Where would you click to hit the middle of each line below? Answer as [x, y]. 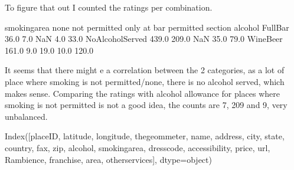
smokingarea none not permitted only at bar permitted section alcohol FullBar [147, 27]
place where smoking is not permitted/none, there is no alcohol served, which [145, 81]
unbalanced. [26, 116]
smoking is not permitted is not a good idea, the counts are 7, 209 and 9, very [146, 105]
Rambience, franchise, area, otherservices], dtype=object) [108, 159]
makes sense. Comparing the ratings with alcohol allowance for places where [142, 93]
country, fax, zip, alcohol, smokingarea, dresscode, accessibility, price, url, [138, 147]
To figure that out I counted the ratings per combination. [109, 7]
